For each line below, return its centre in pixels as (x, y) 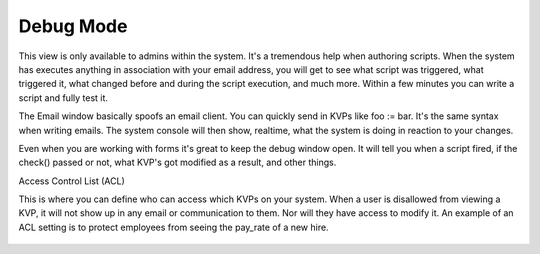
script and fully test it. (63, 97)
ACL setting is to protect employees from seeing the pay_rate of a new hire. (173, 227)
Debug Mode (73, 26)
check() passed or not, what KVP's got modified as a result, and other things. (177, 162)
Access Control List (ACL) (71, 181)
